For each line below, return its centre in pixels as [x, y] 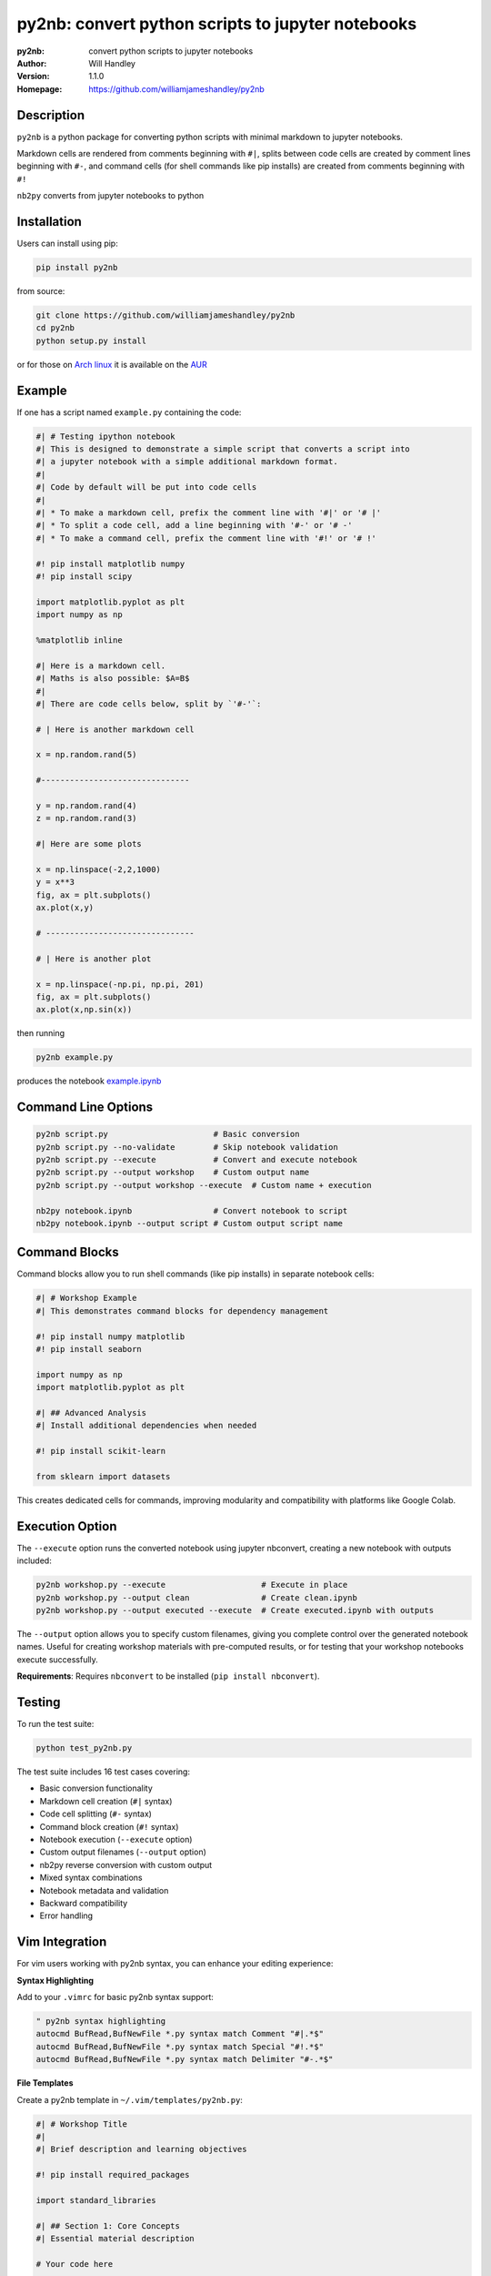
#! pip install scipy [84, 577]
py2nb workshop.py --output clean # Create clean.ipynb [197, 1597]
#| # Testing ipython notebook [106, 436]
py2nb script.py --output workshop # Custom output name [173, 1173]
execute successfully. [58, 1659]
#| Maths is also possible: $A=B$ [113, 679]
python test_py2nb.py [84, 1748]
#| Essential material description [115, 2239]
